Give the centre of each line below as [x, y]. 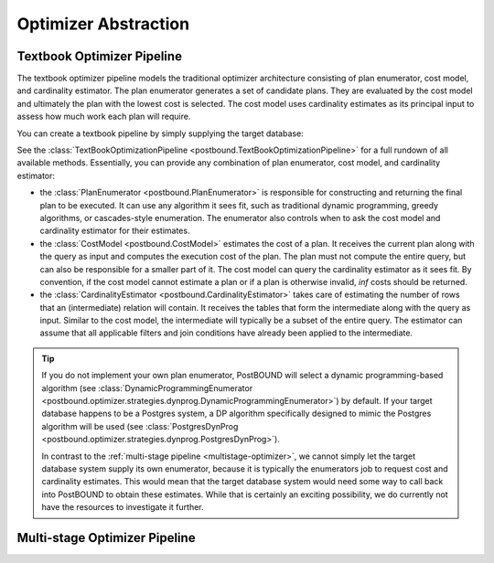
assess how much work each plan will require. [104, 117]
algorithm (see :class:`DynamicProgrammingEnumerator [147, 388]
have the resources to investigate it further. [123, 507]
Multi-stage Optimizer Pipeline [106, 538]
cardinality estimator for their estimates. [115, 231]
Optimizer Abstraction [103, 24]
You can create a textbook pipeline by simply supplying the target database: [160, 133]
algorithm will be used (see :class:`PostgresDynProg [140, 426]
